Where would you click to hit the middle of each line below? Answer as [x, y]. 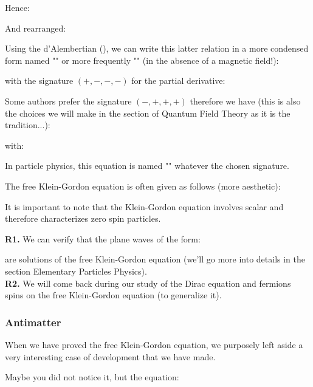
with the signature [39, 80]
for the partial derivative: [178, 80]
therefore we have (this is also [245, 101]
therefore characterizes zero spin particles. [83, 218]
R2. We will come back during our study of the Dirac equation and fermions [148, 283]
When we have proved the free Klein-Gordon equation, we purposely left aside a [154, 344]
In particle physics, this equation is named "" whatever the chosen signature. [147, 166]
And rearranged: [36, 28]
